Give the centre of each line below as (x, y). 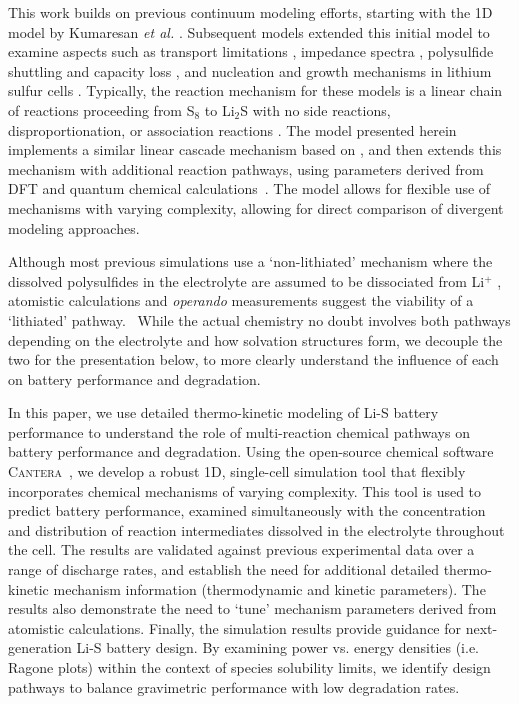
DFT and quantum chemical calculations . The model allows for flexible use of (249, 188)
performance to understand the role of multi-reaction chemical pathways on (239, 431)
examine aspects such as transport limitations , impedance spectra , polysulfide (251, 51)
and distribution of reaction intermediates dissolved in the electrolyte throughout (256, 529)
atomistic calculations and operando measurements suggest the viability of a (241, 300)
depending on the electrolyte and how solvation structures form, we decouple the (255, 339)
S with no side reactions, (315, 109)
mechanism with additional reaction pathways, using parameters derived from (246, 168)
